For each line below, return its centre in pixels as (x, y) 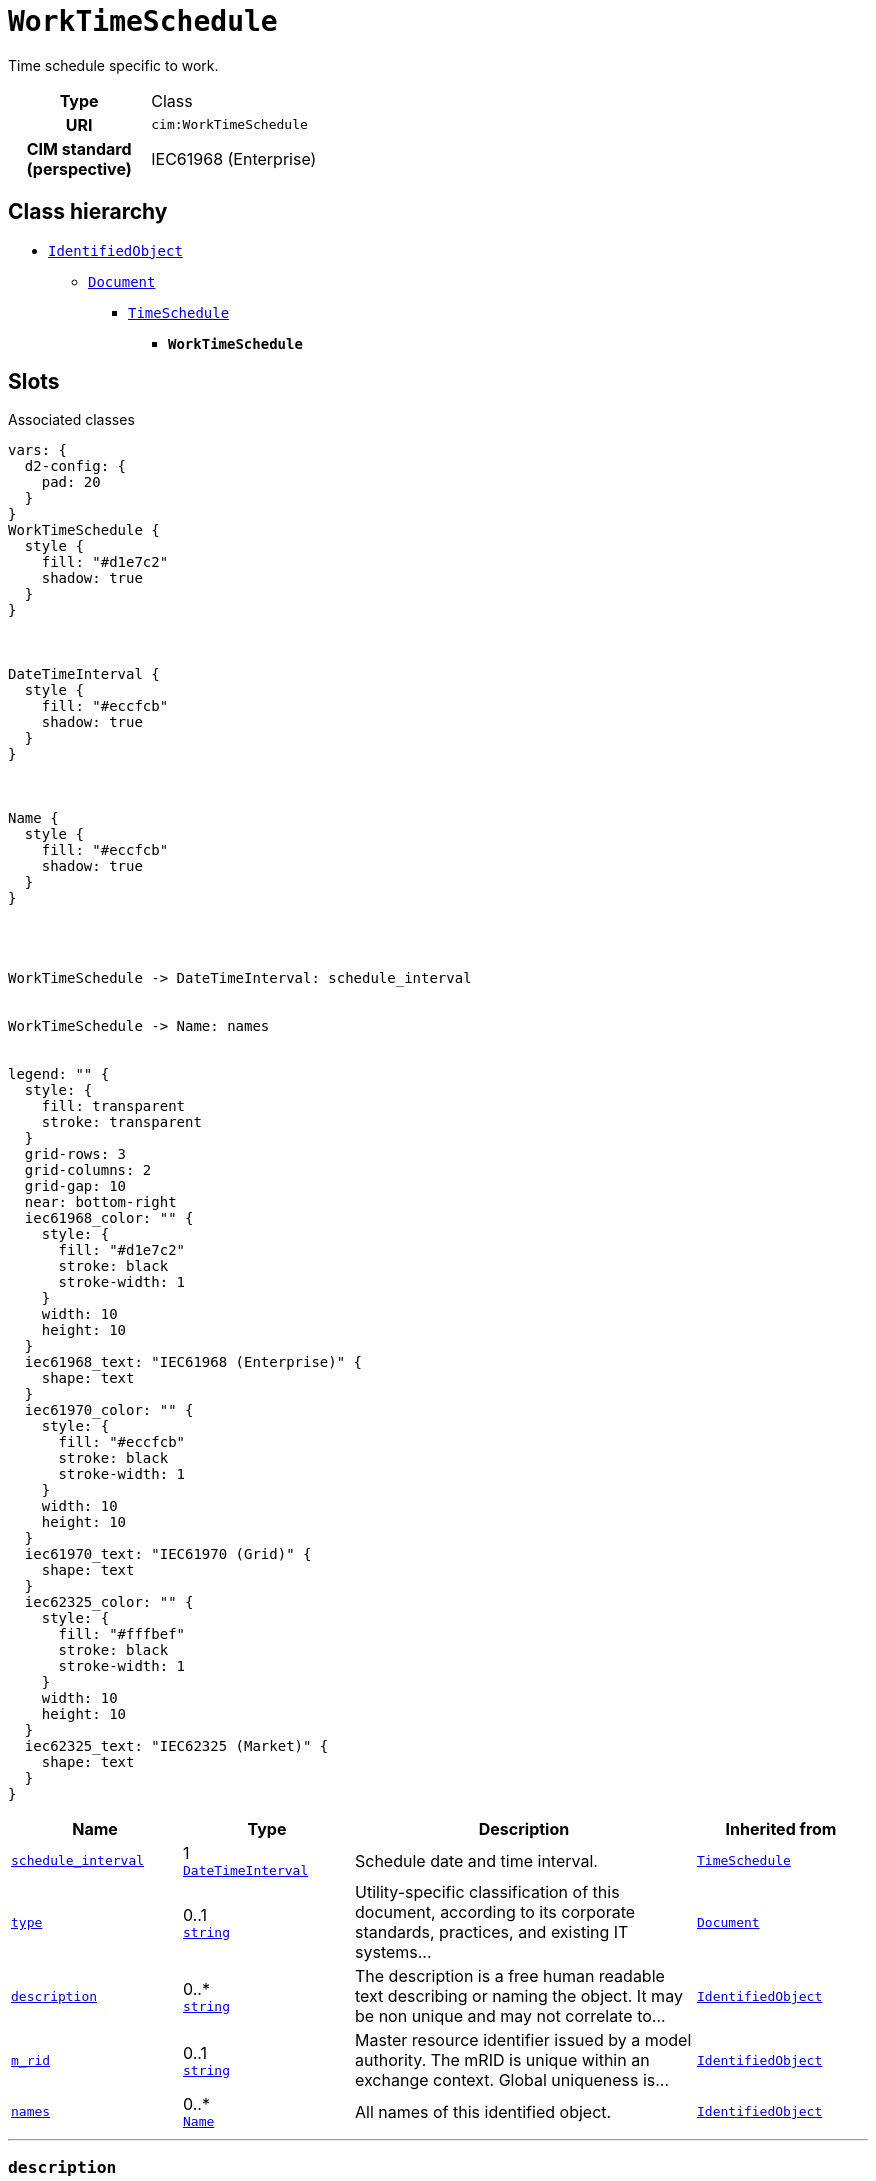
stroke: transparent (121, 1122)
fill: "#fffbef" (122, 1634)
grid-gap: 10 (75, 1186)
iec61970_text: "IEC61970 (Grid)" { (168, 1554)
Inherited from (781, 1829)
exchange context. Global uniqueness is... (512, 2080)
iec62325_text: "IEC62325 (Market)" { (176, 1746)
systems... (393, 1952)
